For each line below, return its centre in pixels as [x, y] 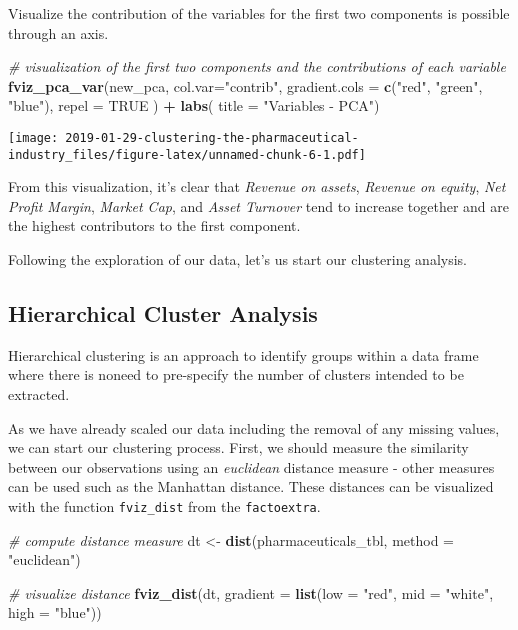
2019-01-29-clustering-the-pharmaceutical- [212, 137]
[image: [33, 137]
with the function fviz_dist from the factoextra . [164, 506]
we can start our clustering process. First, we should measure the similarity [238, 447]
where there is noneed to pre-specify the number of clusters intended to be [236, 374]
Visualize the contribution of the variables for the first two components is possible [259, 13]
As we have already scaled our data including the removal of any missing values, [254, 427]
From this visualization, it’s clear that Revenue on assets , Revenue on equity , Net [257, 186]
